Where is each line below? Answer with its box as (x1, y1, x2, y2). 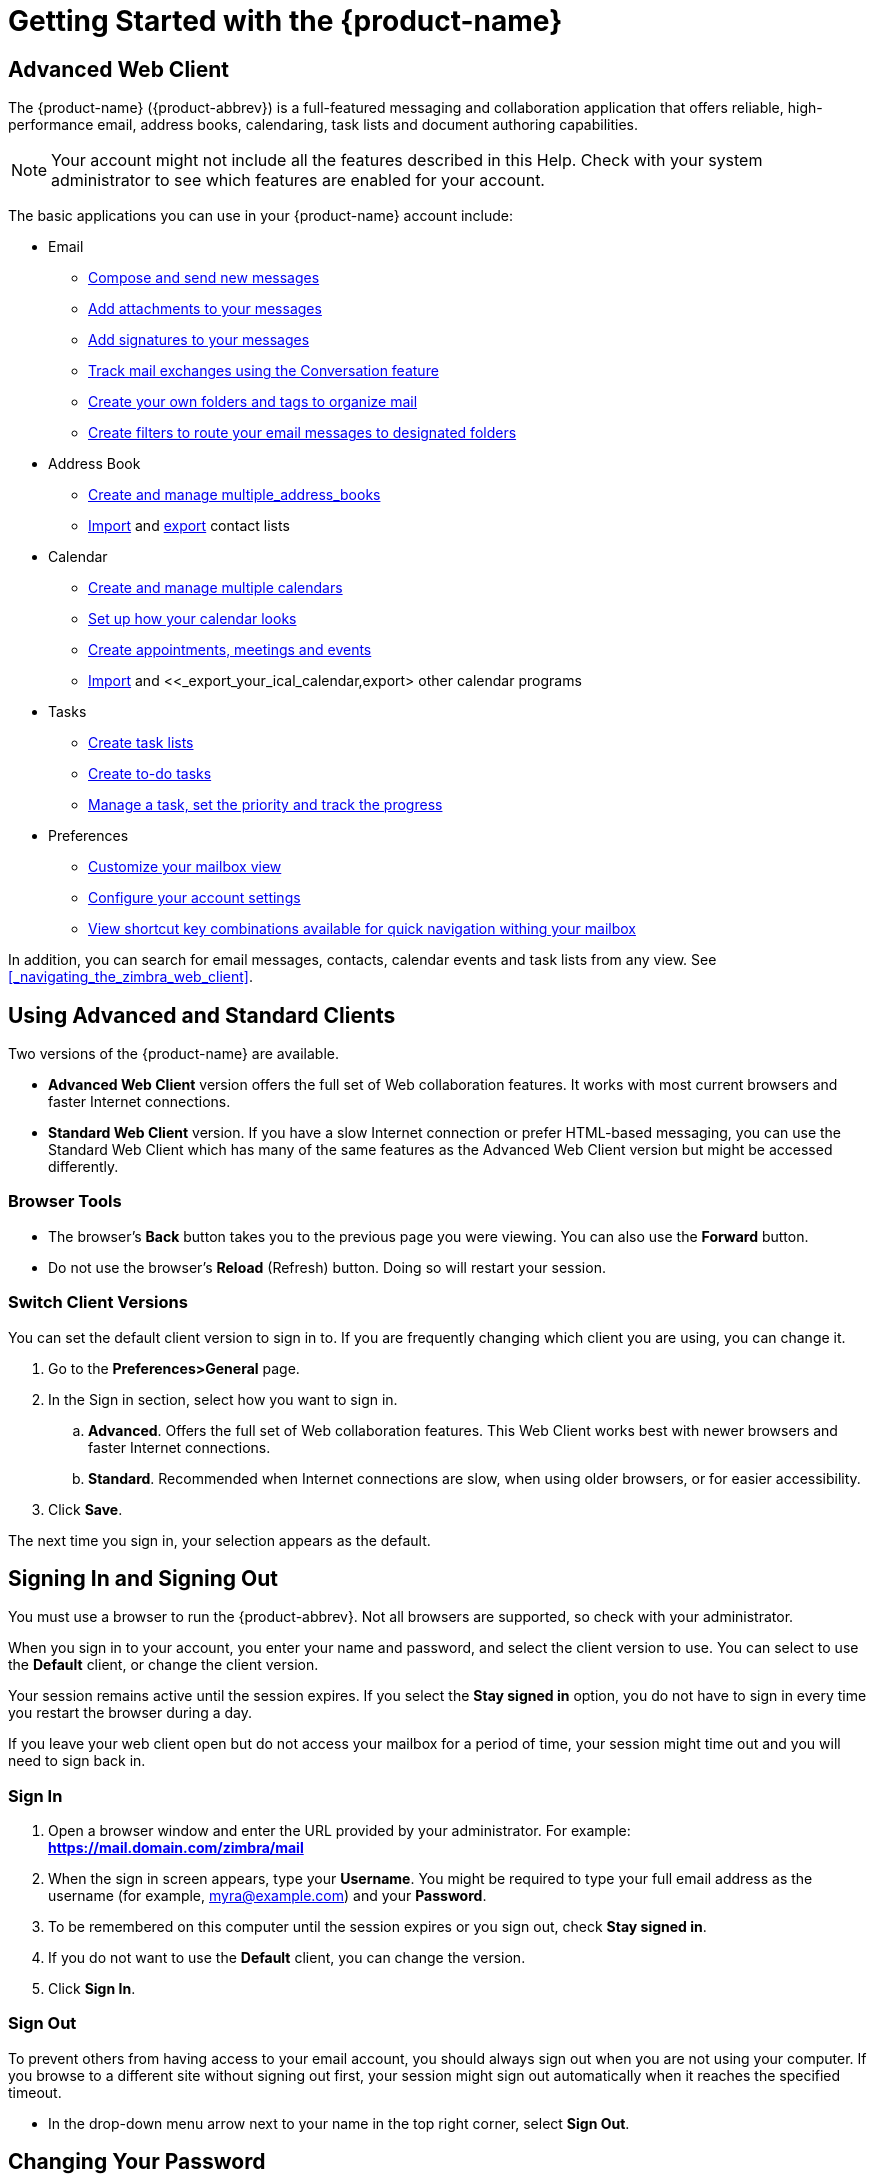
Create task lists (88, 734, 194, 752)
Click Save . (48, 1500, 123, 1518)
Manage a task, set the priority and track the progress (88, 796, 443, 814)
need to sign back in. (8, 1752, 146, 1770)
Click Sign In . (48, 1980, 136, 1998)
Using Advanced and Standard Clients (8, 1002, 396, 1028)
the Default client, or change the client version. (8, 1656, 319, 1674)
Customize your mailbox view (88, 858, 282, 876)
